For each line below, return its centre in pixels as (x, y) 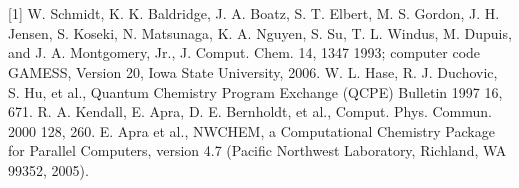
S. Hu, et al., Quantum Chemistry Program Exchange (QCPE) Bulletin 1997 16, (255, 91)
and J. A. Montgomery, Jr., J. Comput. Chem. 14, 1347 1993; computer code (244, 52)
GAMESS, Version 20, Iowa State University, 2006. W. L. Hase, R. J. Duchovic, (253, 71)
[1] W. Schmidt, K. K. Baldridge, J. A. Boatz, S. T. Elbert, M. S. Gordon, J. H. (254, 13)
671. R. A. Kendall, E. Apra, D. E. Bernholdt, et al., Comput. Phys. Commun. (250, 111)
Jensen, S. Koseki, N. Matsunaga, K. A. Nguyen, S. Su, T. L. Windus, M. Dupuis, (260, 32)
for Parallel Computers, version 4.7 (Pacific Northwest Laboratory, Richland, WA (257, 150)
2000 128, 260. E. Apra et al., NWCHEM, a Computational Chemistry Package (251, 130)
